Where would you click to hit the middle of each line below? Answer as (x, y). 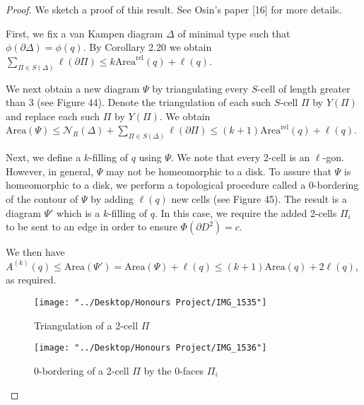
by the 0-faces (174, 370)
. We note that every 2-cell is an (240, 157)
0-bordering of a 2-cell (82, 370)
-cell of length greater (304, 88)
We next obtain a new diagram (73, 88)
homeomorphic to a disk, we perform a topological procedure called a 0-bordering (182, 185)
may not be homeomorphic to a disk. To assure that (219, 171)
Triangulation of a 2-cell (86, 325)
